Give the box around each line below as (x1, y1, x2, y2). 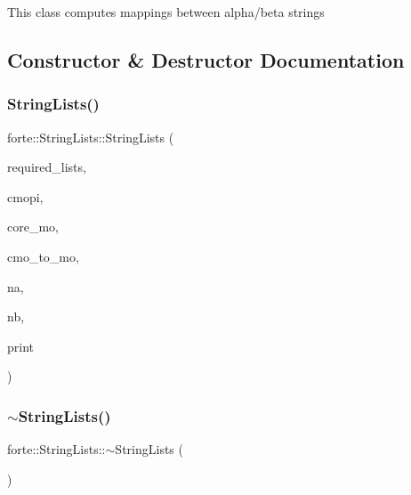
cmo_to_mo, (7, 247, 79, 265)
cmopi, (7, 187, 44, 206)
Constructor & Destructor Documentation (7, 45, 405, 73)
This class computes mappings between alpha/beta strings (7, 3, 325, 20)
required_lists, (7, 158, 86, 176)
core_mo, (7, 217, 59, 236)
